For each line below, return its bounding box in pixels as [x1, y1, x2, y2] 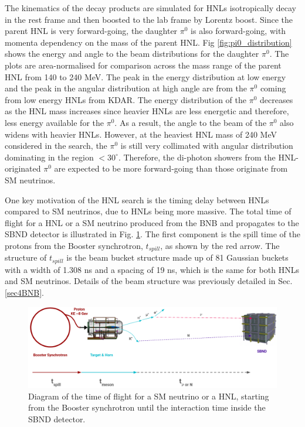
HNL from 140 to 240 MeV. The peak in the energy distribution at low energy [5, 70, 286, 83]
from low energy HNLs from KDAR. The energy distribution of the [5, 93, 246, 105]
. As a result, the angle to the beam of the [114, 116, 267, 128]
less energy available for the [5, 116, 104, 128]
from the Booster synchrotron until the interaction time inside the [28, 401, 266, 414]
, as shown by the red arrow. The [160, 239, 280, 251]
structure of [5, 251, 47, 264]
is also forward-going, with [191, 25, 286, 37]
